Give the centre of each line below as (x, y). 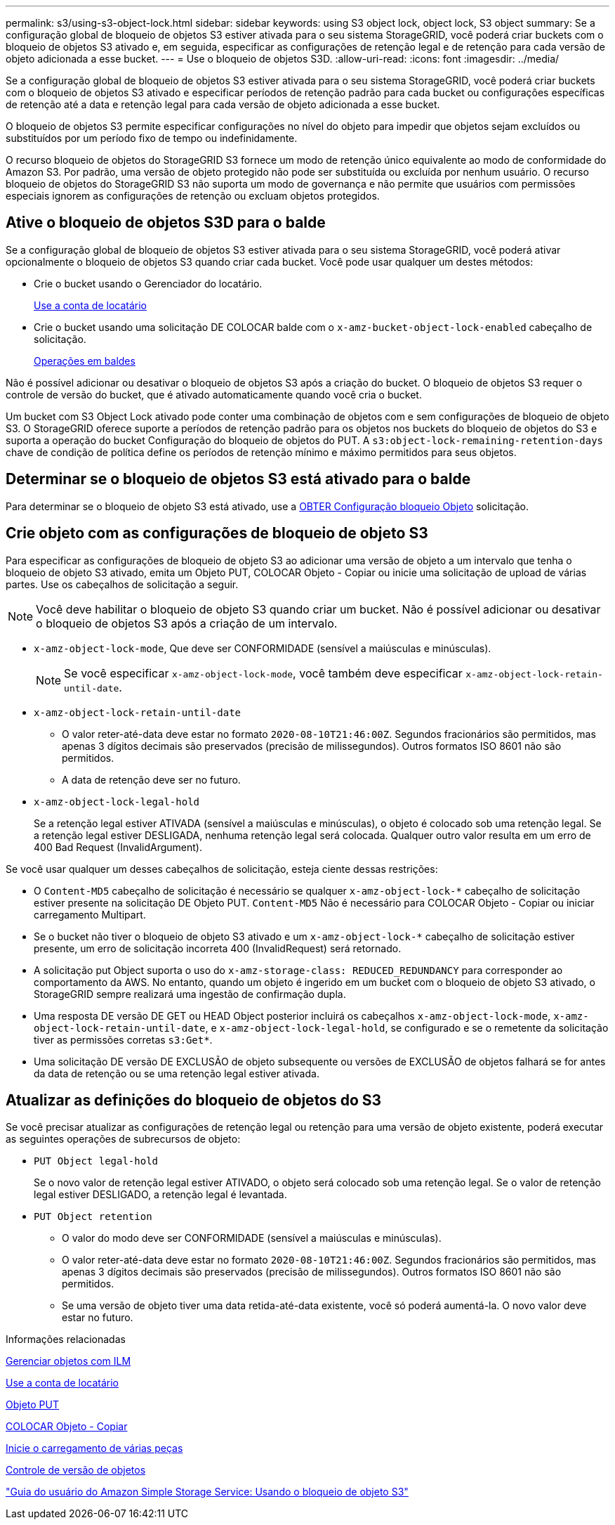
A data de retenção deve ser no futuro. (151, 779)
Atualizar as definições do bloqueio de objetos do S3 (194, 1100)
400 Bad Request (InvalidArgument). (118, 847)
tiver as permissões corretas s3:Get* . (123, 1039)
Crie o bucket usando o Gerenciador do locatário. (148, 283)
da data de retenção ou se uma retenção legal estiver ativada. (177, 1073)
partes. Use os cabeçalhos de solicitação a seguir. (122, 584)
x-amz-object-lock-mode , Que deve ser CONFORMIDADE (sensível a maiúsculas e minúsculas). (263, 648)
